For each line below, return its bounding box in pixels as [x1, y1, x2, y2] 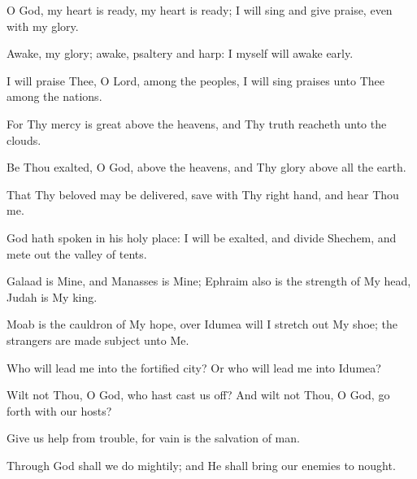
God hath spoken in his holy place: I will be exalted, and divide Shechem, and [7, 229, 397, 246]
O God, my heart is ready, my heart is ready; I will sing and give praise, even [7, 2, 393, 18]
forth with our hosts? [7, 402, 112, 419]
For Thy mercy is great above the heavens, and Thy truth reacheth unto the [7, 115, 387, 132]
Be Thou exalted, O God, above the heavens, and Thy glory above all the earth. [7, 159, 406, 176]
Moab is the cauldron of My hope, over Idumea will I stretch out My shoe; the [7, 316, 398, 333]
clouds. [7, 131, 41, 148]
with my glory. [7, 17, 79, 34]
